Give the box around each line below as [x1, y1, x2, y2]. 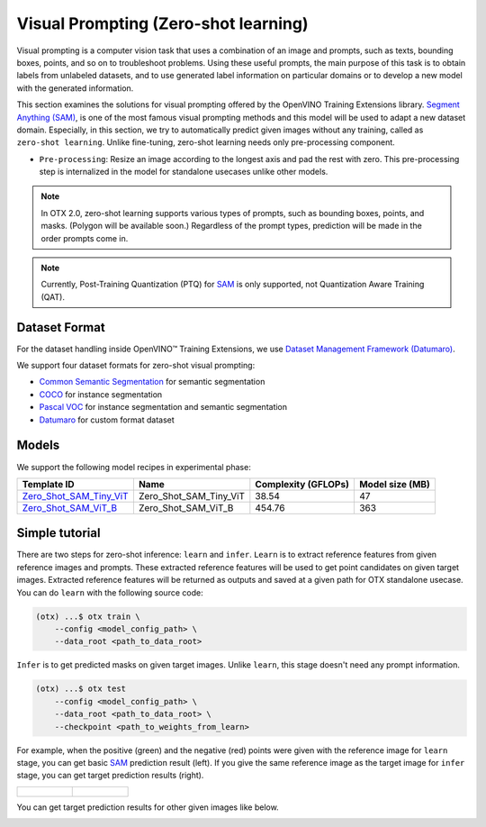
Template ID [22, 477, 76, 490]
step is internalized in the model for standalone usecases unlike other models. [39, 167, 328, 177]
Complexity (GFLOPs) [255, 477, 350, 490]
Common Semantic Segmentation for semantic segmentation [39, 377, 265, 387]
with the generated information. [16, 82, 134, 94]
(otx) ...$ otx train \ [35, 611, 141, 622]
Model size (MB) [358, 477, 431, 490]
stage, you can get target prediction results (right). [16, 770, 204, 781]
